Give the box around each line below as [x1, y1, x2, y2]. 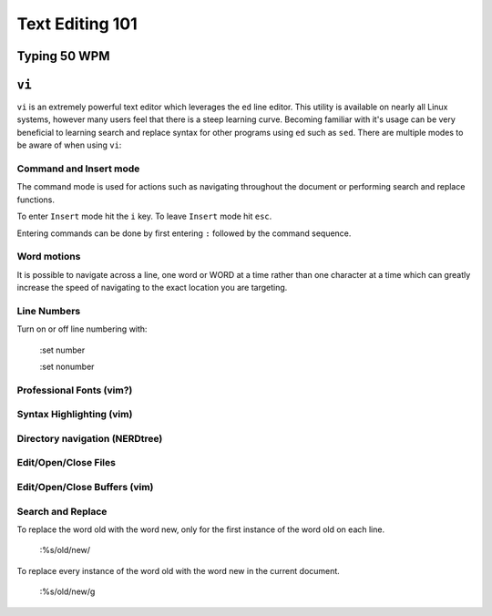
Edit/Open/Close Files [16, 457, 116, 469]
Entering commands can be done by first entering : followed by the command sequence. [16, 228, 352, 239]
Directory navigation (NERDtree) [16, 432, 163, 445]
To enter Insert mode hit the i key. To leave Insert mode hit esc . [16, 210, 272, 222]
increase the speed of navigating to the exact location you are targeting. [16, 282, 288, 293]
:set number [39, 344, 86, 355]
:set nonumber [39, 361, 95, 373]
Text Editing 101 [16, 14, 138, 34]
